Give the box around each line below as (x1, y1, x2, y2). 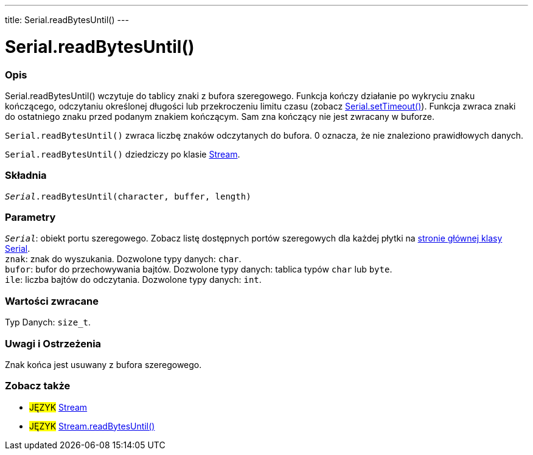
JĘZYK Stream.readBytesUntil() (29, 420, 155, 431)
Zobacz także (5, 380, 71, 392)
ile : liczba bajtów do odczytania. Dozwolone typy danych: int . (5, 274, 262, 285)
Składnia (5, 169, 47, 182)
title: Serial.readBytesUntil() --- (5, 15, 129, 25)
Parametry (5, 211, 56, 223)
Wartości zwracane (5, 294, 99, 307)
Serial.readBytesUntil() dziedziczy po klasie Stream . (5, 148, 240, 159)
